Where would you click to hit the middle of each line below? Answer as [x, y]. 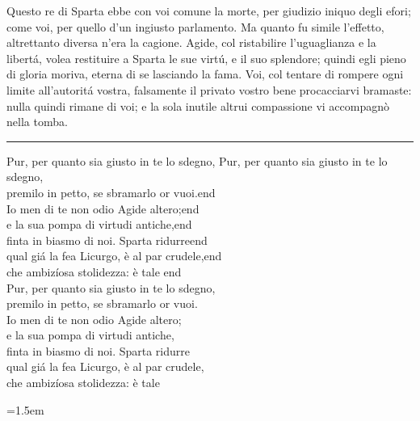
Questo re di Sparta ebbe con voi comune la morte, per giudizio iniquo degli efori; [209, 11]
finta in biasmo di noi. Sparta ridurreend [107, 240]
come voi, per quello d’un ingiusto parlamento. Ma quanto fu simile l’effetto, [195, 26]
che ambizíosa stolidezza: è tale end [94, 271]
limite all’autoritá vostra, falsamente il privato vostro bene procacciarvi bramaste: [209, 89]
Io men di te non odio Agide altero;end [103, 208]
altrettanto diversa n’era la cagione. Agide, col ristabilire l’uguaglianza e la [191, 42]
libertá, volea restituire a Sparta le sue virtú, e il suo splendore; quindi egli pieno [206, 58]
